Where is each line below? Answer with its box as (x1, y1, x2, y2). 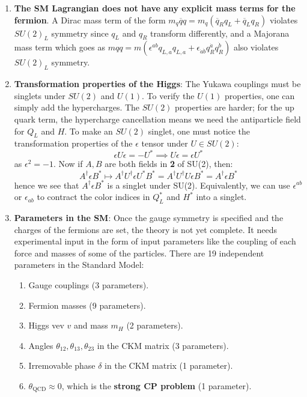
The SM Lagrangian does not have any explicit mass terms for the (14, 2, 296, 14)
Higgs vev (28, 319, 64, 332)
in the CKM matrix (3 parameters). (97, 339, 229, 351)
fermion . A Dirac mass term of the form (14, 13, 166, 26)
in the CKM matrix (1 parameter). (105, 359, 233, 372)
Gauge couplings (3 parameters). (28, 278, 149, 291)
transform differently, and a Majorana (150, 26, 290, 39)
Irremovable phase (28, 359, 96, 372)
